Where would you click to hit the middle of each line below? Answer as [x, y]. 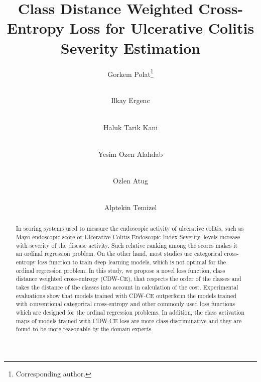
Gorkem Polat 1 [130, 73]
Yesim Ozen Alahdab [130, 154]
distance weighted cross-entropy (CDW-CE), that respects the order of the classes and [128, 279]
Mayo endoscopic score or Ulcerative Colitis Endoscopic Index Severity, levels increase [128, 237]
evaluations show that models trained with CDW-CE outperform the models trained [126, 295]
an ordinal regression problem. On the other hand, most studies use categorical [119, 254]
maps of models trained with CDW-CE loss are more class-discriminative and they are [129, 320]
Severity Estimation [130, 47]
